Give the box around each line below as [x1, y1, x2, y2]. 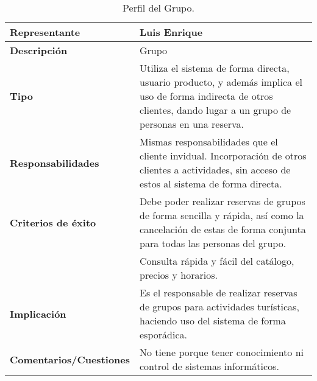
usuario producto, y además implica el [140, 75, 302, 89]
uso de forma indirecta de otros [140, 89, 273, 103]
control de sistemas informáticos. [140, 359, 279, 373]
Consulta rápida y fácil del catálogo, [140, 254, 294, 268]
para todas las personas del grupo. [140, 236, 287, 250]
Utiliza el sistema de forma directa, [140, 61, 290, 75]
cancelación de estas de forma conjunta [140, 222, 306, 236]
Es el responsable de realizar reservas [140, 285, 297, 299]
